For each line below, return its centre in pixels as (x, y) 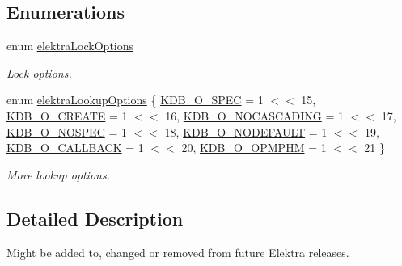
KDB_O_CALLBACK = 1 (75, 148)
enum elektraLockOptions (70, 46)
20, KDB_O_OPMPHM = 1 (254, 148)
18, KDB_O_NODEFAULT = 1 (246, 131)
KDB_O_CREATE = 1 (67, 115)
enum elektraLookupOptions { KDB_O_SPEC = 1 (135, 100)
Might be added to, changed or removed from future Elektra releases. (178, 252)
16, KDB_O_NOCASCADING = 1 (254, 115)
